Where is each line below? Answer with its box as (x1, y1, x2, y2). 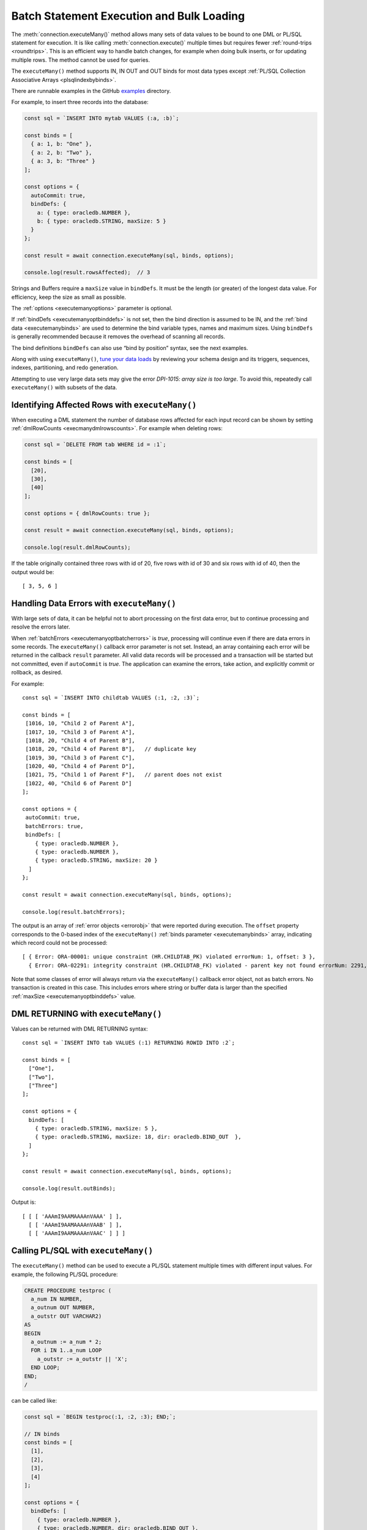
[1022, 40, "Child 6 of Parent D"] (25, 780, 132, 786)
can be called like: (11, 1397, 57, 1404)
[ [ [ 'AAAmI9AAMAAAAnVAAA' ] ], (22, 1212, 122, 1220)
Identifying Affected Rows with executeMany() (11, 400, 197, 410)
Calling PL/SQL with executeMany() (11, 1245, 154, 1256)
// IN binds (24, 1430, 61, 1438)
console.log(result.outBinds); (22, 1185, 116, 1192)
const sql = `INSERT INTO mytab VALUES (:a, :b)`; (24, 115, 180, 122)
